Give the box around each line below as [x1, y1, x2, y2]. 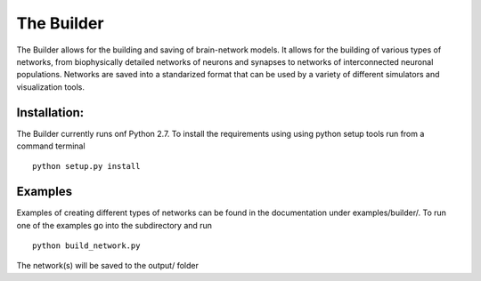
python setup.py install [32, 161, 141, 172]
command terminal [16, 140, 86, 151]
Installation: [16, 105, 85, 120]
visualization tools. [16, 81, 85, 92]
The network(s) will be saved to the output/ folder [16, 261, 200, 271]
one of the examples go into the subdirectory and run [16, 220, 213, 230]
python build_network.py [32, 241, 141, 251]
